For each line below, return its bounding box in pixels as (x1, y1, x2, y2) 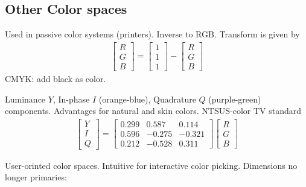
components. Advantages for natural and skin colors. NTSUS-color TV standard (5, 104, 301, 117)
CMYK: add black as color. (5, 72, 106, 84)
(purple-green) (208, 92, 261, 105)
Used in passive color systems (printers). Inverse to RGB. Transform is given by (5, 28, 300, 40)
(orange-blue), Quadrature (98, 92, 196, 105)
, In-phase (53, 92, 90, 105)
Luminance (5, 92, 46, 105)
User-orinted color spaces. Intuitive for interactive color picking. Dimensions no (5, 159, 298, 171)
